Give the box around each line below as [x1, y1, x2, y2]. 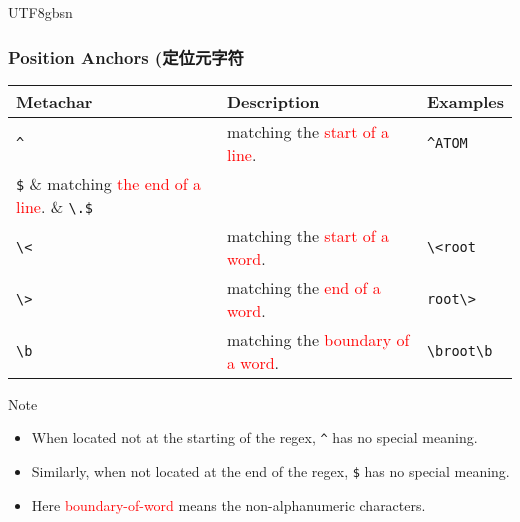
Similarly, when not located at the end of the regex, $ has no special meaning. [31, 461, 510, 482]
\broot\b [426, 342, 493, 359]
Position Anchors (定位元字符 [8, 44, 244, 69]
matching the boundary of [226, 327, 410, 351]
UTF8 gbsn [8, 2, 73, 22]
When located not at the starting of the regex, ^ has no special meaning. [31, 427, 478, 448]
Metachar [16, 89, 93, 113]
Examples [426, 89, 504, 113]
